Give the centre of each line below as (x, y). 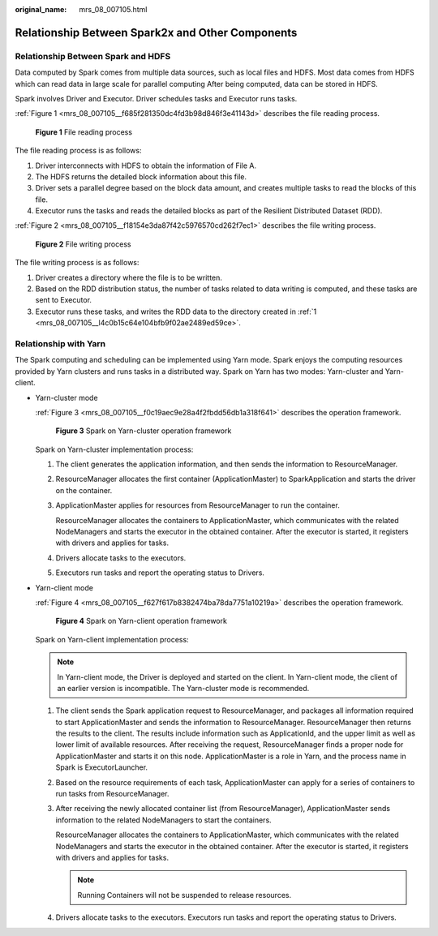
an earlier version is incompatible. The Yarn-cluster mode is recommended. (183, 688)
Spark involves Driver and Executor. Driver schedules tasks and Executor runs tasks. (156, 98)
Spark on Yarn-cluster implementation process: (114, 449)
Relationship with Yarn (60, 343)
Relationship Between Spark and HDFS (93, 56)
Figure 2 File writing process (83, 244)
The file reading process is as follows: (78, 151)
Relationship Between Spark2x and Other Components (156, 32)
